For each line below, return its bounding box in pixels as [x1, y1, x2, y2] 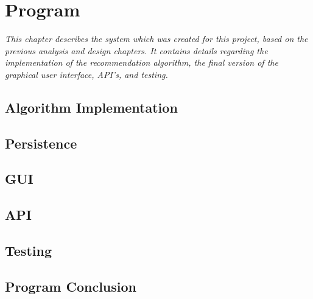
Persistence [5, 133, 77, 152]
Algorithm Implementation [5, 97, 178, 116]
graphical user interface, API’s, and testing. [5, 68, 168, 80]
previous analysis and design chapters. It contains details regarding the [5, 44, 268, 57]
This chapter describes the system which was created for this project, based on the [5, 32, 308, 45]
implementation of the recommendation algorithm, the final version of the [5, 56, 278, 69]
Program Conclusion [5, 276, 136, 295]
